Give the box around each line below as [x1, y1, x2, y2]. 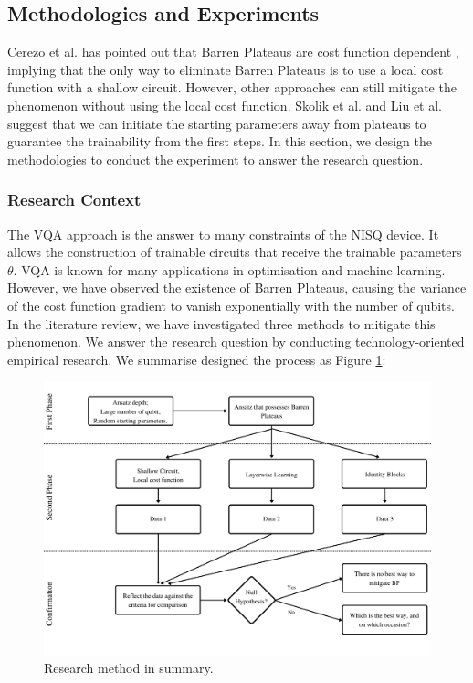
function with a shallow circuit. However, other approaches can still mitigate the [7, 78, 457, 97]
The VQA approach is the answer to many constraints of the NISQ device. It [7, 224, 439, 243]
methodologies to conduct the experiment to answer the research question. [7, 149, 424, 168]
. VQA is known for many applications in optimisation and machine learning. [13, 260, 446, 279]
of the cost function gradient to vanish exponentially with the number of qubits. [7, 295, 455, 315]
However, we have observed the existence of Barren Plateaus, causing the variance [7, 278, 467, 297]
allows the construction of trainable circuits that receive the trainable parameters [7, 242, 462, 261]
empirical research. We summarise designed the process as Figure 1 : [7, 349, 386, 368]
